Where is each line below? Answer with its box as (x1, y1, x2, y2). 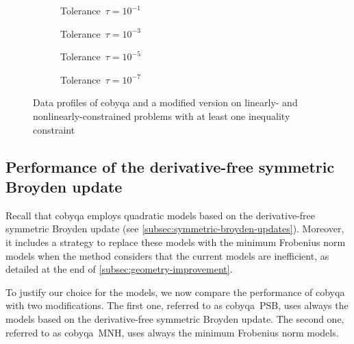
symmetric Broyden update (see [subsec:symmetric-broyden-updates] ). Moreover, (5, 221, 344, 236)
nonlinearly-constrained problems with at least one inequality (33, 108, 290, 123)
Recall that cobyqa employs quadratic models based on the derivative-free (5, 208, 316, 222)
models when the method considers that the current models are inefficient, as (5, 248, 329, 262)
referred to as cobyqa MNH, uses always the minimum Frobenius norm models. (5, 325, 339, 339)
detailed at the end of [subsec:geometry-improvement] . (5, 262, 233, 276)
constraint (33, 122, 75, 136)
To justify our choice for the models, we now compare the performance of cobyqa (5, 284, 345, 299)
